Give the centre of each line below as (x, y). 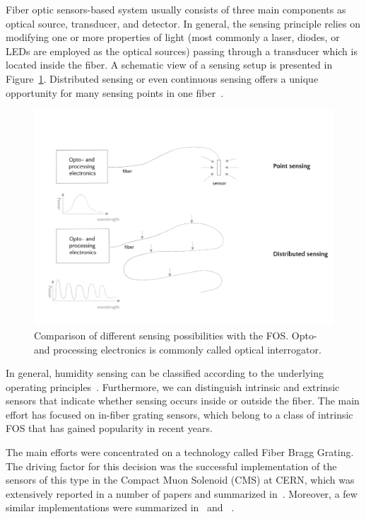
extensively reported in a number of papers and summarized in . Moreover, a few (182, 493)
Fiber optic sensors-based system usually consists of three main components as (176, 9)
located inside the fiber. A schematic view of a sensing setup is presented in (169, 65)
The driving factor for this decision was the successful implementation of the (171, 466)
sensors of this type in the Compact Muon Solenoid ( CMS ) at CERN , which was (180, 480)
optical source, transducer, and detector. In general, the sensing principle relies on (183, 23)
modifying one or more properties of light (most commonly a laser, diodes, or (173, 37)
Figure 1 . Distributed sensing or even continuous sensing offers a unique (162, 78)
